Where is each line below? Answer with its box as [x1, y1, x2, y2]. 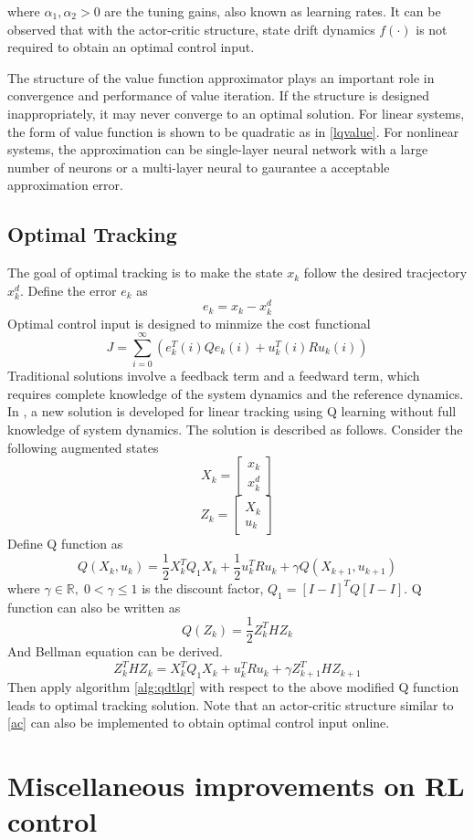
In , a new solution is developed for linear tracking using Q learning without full [7, 402, 457, 421]
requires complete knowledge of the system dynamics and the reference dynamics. [7, 383, 464, 403]
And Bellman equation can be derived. [7, 642, 223, 661]
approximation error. [7, 175, 123, 194]
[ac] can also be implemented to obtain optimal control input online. [7, 713, 390, 732]
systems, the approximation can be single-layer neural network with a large [7, 140, 428, 159]
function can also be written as [7, 597, 181, 616]
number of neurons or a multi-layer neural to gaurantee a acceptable [7, 157, 390, 176]
